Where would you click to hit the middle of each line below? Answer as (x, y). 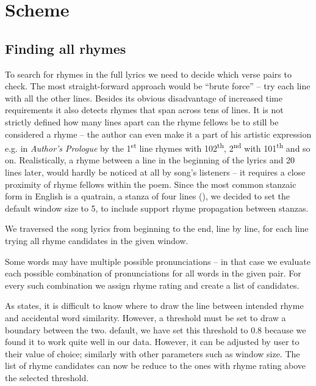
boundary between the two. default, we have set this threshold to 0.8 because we (156, 329)
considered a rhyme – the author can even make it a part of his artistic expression (158, 134)
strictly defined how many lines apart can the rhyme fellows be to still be (142, 121)
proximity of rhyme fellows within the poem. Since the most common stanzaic (151, 184)
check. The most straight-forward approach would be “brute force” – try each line (158, 86)
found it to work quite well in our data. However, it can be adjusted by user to (152, 342)
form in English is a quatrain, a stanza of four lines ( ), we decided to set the (147, 196)
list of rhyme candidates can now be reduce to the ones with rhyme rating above (156, 366)
